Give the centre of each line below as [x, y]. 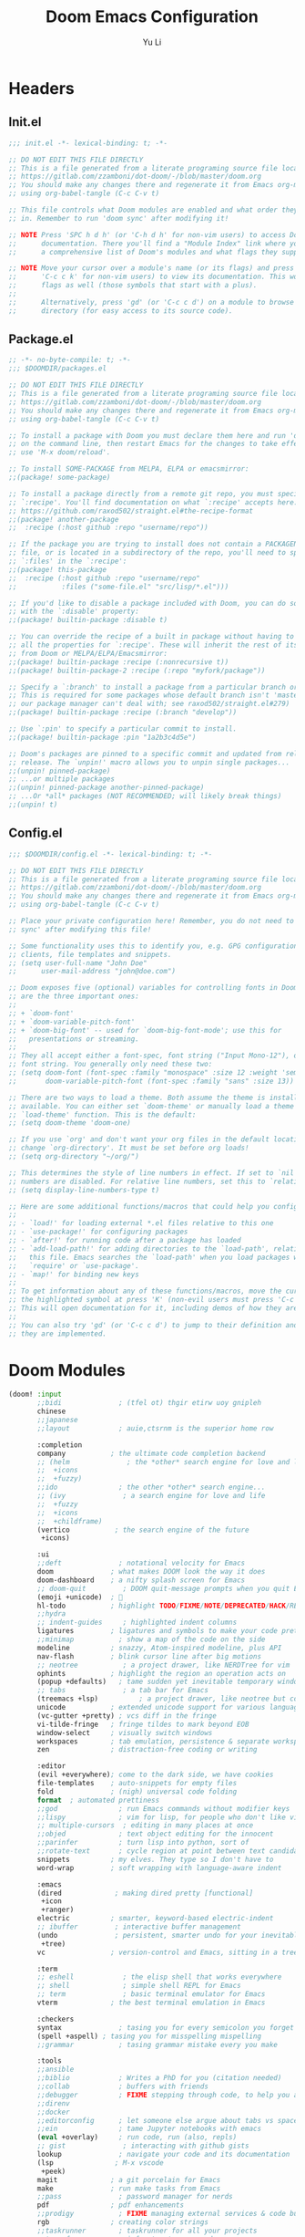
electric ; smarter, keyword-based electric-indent [155, 1919]
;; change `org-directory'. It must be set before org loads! [129, 1148]
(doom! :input [36, 1394]
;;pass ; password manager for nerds [135, 2197]
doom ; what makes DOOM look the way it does [151, 1572]
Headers [41, 88]
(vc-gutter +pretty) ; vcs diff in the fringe [127, 1716]
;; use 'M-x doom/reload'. [60, 453]
